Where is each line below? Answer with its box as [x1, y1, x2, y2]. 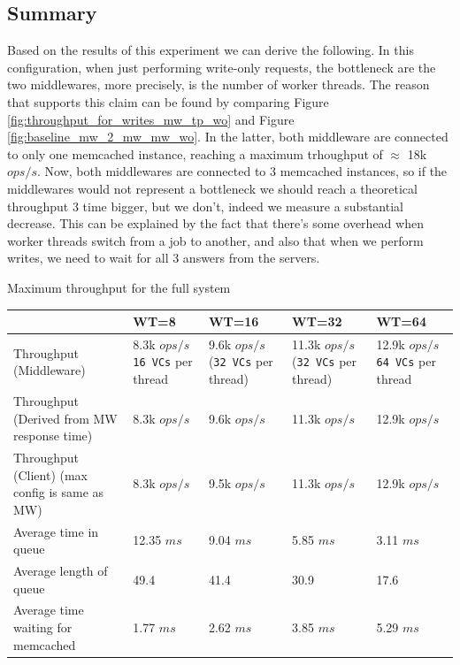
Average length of [13, 562, 108, 580]
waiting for [13, 618, 73, 637]
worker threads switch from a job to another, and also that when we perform [7, 231, 424, 249]
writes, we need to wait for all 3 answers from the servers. [7, 248, 320, 267]
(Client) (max [13, 465, 88, 484]
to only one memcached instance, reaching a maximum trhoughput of [7, 144, 383, 163]
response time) [13, 426, 93, 445]
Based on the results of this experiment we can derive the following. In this [7, 41, 414, 59]
